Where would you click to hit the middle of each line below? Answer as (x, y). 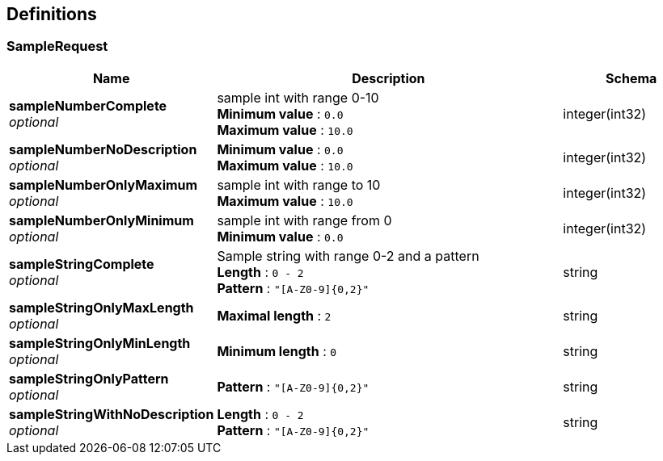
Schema (631, 78)
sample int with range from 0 (304, 220)
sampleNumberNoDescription (103, 149)
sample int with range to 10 (299, 184)
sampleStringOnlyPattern (89, 378)
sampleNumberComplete (88, 105)
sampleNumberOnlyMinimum (101, 220)
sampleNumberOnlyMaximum (103, 184)
